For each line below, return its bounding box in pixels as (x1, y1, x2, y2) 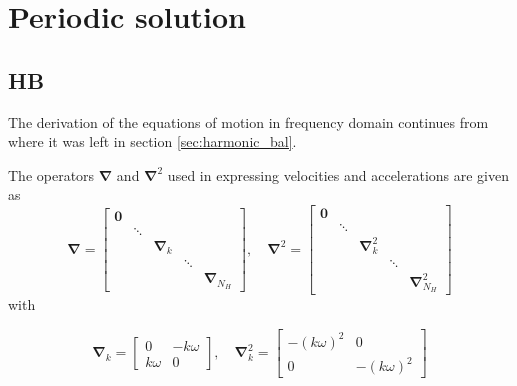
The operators (8, 164, 95, 185)
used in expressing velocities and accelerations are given (167, 164, 510, 185)
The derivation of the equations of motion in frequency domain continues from (8, 111, 489, 132)
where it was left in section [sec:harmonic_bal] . (8, 131, 297, 152)
